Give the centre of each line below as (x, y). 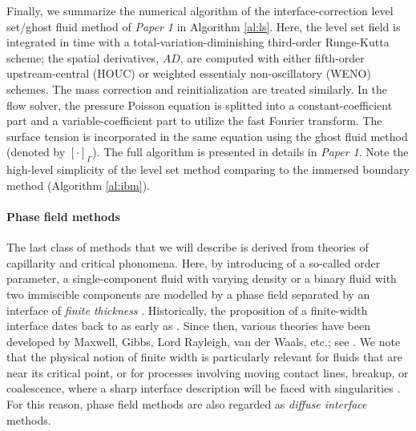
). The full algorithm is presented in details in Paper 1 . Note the (250, 152)
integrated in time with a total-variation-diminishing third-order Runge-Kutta (198, 42)
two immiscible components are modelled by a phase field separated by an (188, 294)
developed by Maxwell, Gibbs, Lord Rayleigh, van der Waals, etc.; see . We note (204, 341)
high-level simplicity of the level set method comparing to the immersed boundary (208, 169)
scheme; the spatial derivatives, (83, 57)
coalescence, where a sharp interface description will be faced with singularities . (204, 388)
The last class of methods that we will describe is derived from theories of (188, 247)
